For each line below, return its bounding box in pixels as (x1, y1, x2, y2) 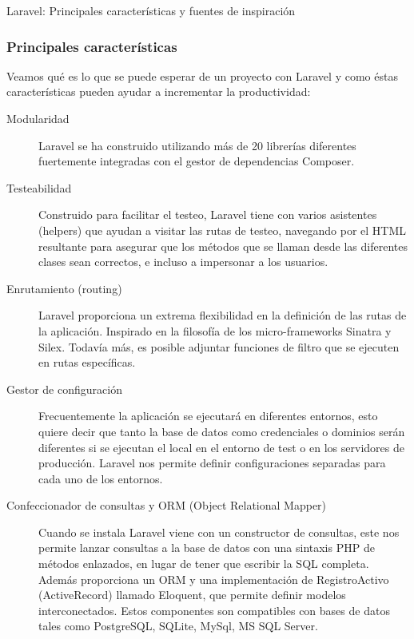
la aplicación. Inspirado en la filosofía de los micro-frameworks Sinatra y (38, 322, 392, 339)
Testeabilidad (6, 179, 72, 196)
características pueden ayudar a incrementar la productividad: (6, 83, 311, 100)
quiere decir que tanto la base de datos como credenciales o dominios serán (38, 423, 405, 439)
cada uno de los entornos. (38, 470, 163, 486)
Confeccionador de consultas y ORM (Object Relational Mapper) (6, 497, 327, 514)
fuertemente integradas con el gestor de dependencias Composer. (38, 153, 355, 169)
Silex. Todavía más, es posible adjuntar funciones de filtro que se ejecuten (38, 338, 400, 355)
